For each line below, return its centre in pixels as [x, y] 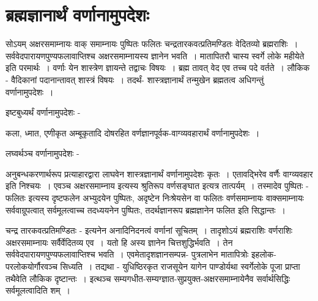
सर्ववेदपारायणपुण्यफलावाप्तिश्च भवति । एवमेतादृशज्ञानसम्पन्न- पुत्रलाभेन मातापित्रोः [127, 254]
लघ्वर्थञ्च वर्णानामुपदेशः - [43, 153]
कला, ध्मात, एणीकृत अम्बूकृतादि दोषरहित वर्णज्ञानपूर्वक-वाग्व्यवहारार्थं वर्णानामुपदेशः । [133, 132]
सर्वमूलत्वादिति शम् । [38, 290]
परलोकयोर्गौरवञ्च [31, 266]
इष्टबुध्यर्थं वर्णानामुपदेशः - [43, 112]
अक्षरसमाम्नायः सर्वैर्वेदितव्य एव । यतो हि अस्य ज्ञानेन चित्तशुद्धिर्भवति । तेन [119, 242]
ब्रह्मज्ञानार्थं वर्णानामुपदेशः [77, 14]
